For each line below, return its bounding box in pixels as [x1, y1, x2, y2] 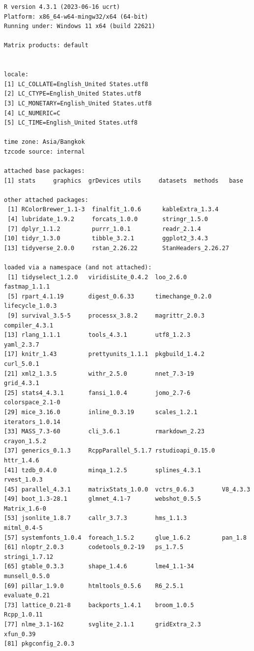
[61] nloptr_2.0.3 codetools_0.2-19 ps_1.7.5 [4, 544, 184, 551]
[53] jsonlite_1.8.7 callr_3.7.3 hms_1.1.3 [4, 515, 187, 522]
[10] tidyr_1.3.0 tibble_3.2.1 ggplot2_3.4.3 [4, 235, 208, 242]
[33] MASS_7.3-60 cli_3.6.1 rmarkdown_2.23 [4, 428, 205, 435]
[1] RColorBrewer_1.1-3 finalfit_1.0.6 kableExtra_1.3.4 [7, 206, 219, 213]
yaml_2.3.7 [4, 341, 39, 348]
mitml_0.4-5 [4, 524, 43, 532]
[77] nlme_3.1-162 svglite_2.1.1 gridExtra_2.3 [4, 621, 201, 628]
